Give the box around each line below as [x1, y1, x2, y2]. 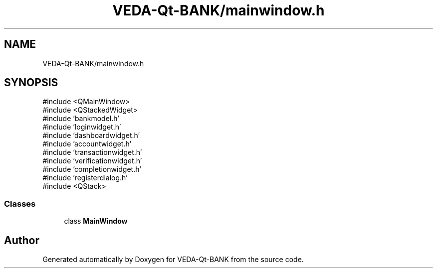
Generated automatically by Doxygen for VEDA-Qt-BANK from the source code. [42, 255, 304, 264]
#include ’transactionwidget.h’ [42, 148, 142, 157]
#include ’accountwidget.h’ [42, 139, 132, 148]
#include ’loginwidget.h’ [42, 123, 121, 132]
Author [4, 234, 39, 247]
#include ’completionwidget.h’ [42, 165, 141, 174]
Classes [4, 198, 36, 209]
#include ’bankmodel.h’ [42, 114, 119, 123]
